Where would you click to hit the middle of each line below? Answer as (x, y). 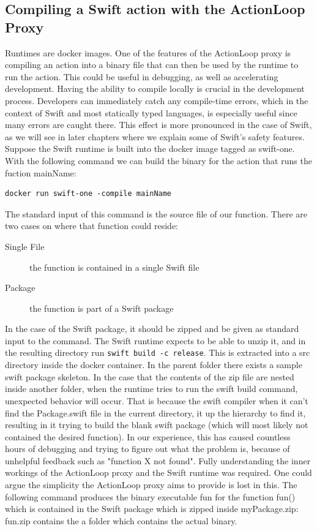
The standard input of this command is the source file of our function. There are (156, 213)
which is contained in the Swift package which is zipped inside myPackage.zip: (152, 509)
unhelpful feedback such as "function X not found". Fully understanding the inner (158, 460)
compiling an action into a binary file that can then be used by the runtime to (152, 65)
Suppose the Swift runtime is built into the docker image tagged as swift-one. (150, 149)
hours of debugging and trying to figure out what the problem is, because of (147, 449)
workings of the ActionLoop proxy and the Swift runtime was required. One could (158, 473)
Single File (25, 246)
